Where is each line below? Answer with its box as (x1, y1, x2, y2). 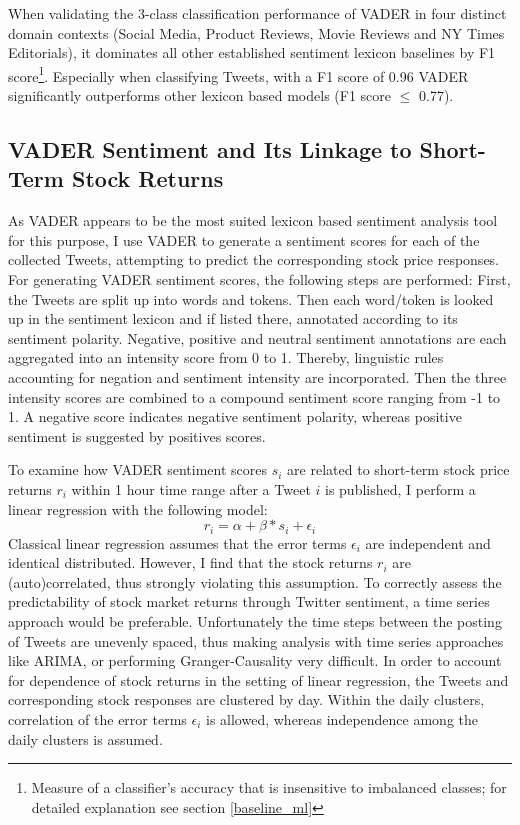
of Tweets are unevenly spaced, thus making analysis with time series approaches (8, 630, 504, 651)
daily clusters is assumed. (8, 728, 163, 749)
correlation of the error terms (8, 708, 187, 729)
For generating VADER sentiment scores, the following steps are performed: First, (8, 269, 511, 289)
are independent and (365, 532, 491, 553)
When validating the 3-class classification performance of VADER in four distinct (8, 3, 507, 23)
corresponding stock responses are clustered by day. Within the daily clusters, (8, 689, 485, 710)
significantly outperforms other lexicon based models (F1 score (8, 85, 392, 106)
